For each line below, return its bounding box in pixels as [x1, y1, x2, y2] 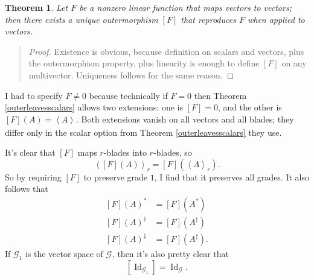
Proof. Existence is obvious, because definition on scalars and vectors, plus [28, 45, 304, 57]
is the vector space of [25, 247, 103, 260]
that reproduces [181, 13, 236, 25]
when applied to [247, 13, 305, 25]
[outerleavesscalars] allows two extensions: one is [5, 101, 183, 113]
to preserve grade [83, 170, 148, 183]
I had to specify [5, 89, 63, 101]
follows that [5, 182, 48, 195]
